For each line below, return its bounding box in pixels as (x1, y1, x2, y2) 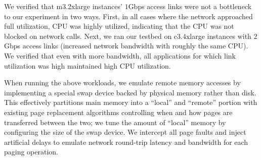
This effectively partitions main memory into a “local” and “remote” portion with (4, 97, 257, 108)
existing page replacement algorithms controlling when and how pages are (4, 106, 233, 117)
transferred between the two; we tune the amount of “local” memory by (4, 117, 226, 127)
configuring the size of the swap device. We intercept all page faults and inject (4, 127, 246, 137)
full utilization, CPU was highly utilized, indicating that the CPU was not (4, 21, 234, 31)
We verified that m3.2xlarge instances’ (4, 1, 122, 11)
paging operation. (4, 146, 59, 157)
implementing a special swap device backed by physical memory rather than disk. (4, 87, 256, 97)
